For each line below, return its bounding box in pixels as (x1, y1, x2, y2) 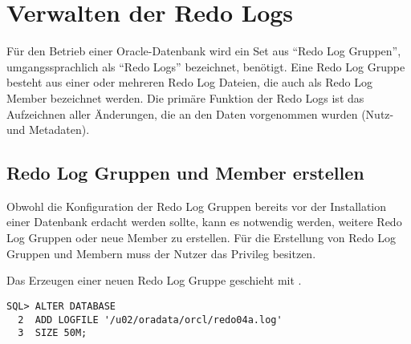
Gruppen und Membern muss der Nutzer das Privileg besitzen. (6, 245, 316, 261)
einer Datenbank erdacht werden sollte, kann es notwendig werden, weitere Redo (6, 213, 402, 230)
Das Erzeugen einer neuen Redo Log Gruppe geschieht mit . (6, 272, 302, 289)
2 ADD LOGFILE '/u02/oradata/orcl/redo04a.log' (18, 314, 283, 326)
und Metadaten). (6, 121, 90, 138)
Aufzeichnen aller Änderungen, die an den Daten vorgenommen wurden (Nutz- (6, 105, 394, 122)
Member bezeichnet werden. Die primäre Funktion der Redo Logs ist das (6, 89, 364, 106)
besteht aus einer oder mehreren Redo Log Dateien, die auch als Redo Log (6, 74, 372, 91)
